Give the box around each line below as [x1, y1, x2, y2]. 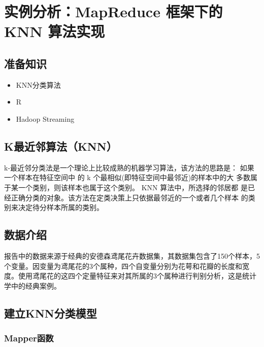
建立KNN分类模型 [4, 305, 97, 321]
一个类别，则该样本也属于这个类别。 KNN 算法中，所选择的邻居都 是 [18, 182, 248, 192]
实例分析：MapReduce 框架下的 [4, 1, 223, 22]
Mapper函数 [4, 332, 54, 344]
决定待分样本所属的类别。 [18, 202, 104, 213]
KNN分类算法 [16, 79, 61, 90]
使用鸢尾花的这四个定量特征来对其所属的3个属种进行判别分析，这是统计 [18, 270, 256, 281]
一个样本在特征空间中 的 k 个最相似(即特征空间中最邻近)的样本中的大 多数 [4, 172, 250, 183]
